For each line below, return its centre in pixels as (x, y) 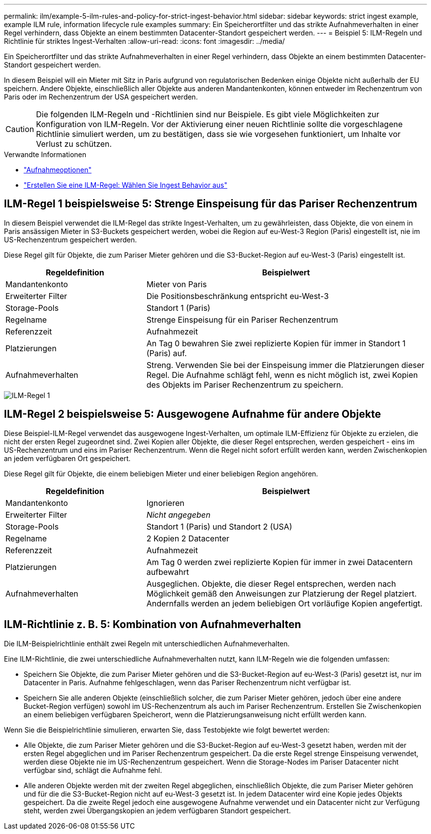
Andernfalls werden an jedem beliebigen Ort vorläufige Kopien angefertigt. (284, 603)
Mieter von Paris (177, 284)
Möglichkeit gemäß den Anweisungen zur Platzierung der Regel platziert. (281, 593)
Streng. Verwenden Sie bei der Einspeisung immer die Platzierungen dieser (285, 365)
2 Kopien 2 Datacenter (188, 538)
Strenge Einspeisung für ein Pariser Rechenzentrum (242, 319)
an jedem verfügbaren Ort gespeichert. (67, 458)
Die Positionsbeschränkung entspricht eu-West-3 (238, 296)
